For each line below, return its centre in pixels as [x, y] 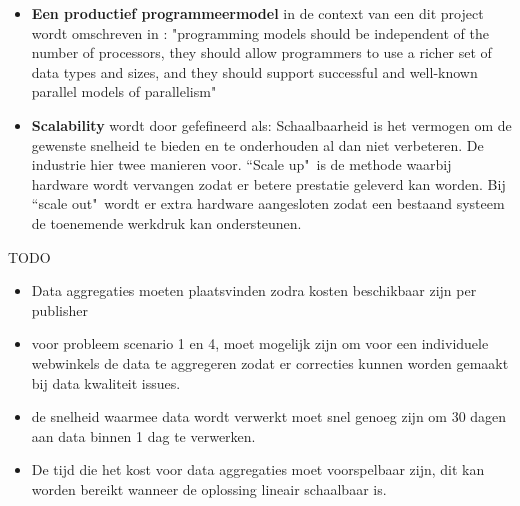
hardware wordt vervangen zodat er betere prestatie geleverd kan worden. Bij [268, 183]
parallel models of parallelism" [124, 91]
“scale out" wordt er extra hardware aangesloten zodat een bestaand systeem [268, 203]
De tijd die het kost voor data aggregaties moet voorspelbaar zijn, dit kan [258, 469]
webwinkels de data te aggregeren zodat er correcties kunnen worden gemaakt [270, 362]
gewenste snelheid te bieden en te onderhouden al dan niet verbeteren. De [257, 144]
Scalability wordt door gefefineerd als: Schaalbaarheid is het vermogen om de [271, 124]
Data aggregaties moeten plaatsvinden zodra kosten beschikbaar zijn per [254, 290]
